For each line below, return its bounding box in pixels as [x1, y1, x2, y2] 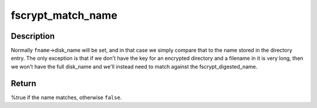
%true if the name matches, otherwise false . [11, 94, 122, 101]
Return [11, 78, 36, 88]
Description [11, 31, 55, 41]
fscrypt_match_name [11, 9, 117, 22]
